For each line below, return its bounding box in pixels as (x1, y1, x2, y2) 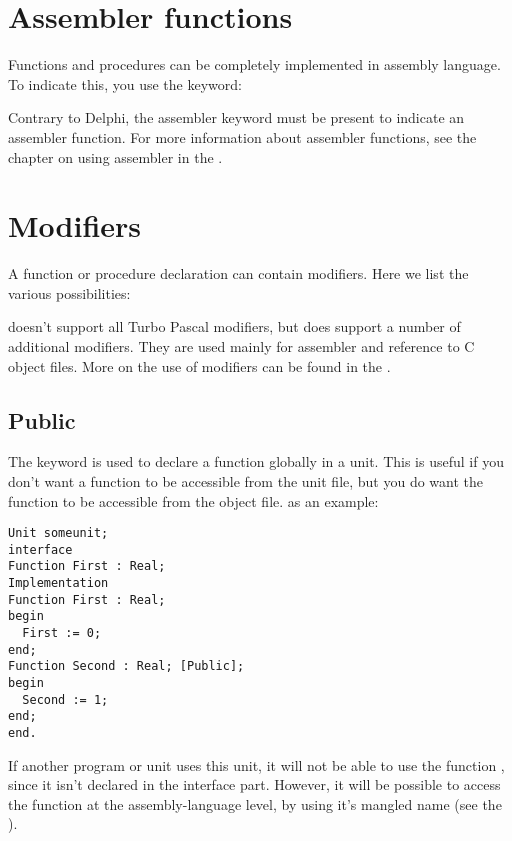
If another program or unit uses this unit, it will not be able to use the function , (8, 754, 505, 775)
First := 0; (22, 626, 102, 641)
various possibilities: (8, 282, 131, 303)
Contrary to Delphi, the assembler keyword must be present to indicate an (8, 107, 465, 128)
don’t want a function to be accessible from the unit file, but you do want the (8, 470, 484, 491)
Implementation (8, 576, 109, 591)
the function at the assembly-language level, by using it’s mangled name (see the (8, 793, 502, 814)
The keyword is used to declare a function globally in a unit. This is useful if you (8, 451, 504, 472)
